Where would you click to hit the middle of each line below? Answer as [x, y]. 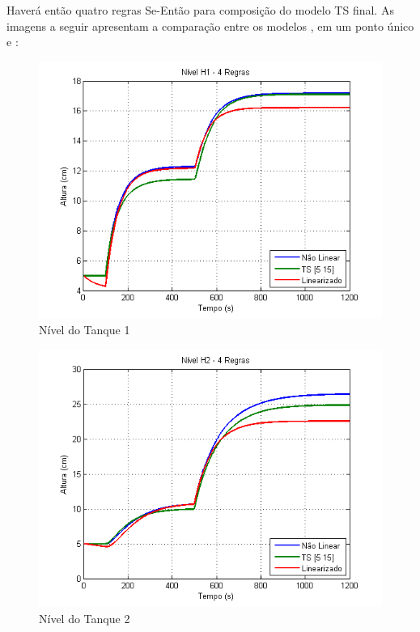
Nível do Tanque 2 [85, 618]
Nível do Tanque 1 [85, 330]
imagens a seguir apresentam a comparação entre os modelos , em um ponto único [210, 25]
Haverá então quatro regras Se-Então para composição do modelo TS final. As [200, 10]
